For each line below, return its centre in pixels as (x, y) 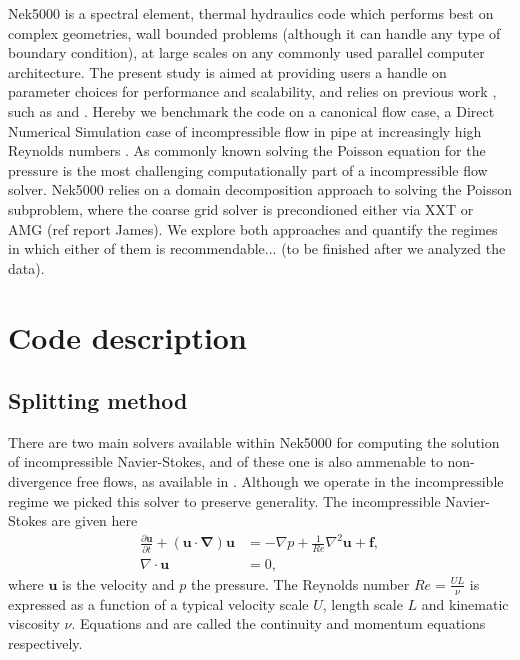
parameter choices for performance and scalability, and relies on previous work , (252, 91)
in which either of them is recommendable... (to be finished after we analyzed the (257, 248)
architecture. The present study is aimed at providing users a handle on (227, 71)
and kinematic (465, 603)
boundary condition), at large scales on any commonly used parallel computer (246, 52)
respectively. (45, 642)
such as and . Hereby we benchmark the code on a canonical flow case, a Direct (251, 110)
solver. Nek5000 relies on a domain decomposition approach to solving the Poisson (260, 189)
